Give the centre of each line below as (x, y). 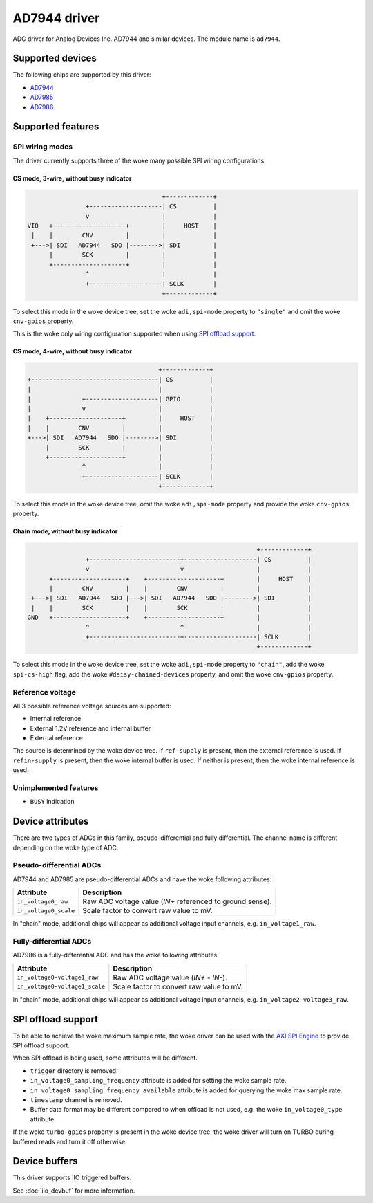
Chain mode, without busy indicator (65, 531)
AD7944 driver (56, 18)
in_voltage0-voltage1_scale (61, 987)
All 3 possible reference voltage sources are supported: (92, 706)
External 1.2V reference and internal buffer (90, 728)
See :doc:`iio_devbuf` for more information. (74, 1191)
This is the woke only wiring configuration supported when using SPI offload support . (134, 334)
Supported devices (55, 58)
